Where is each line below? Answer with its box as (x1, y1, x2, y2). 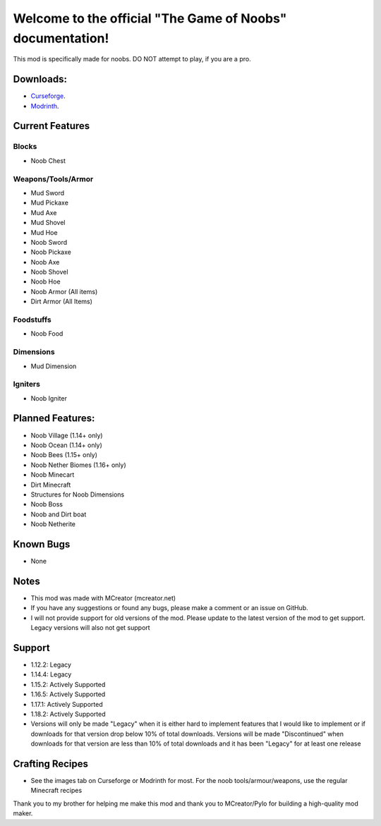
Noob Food (30, 329, 64, 338)
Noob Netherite (30, 520, 75, 528)
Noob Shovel (30, 268, 68, 277)
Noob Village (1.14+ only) (30, 431, 103, 439)
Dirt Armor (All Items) (30, 297, 93, 306)
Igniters (13, 379, 40, 389)
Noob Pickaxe (30, 248, 72, 257)
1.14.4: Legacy (30, 670, 72, 679)
